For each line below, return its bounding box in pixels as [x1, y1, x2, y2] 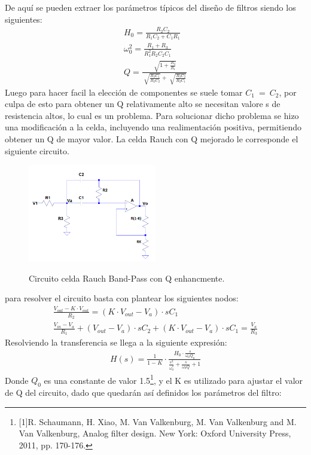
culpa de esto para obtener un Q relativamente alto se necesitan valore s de [5, 97, 280, 110]
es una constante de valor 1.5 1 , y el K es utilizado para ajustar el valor [44, 372, 303, 386]
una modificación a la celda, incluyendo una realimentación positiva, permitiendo [5, 121, 302, 133]
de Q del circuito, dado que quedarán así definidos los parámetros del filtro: [5, 386, 282, 399]
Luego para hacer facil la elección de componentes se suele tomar [5, 85, 243, 98]
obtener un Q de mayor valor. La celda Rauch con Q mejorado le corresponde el [5, 133, 298, 145]
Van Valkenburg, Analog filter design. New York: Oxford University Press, [19, 427, 291, 439]
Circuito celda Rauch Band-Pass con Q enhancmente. [29, 271, 225, 284]
